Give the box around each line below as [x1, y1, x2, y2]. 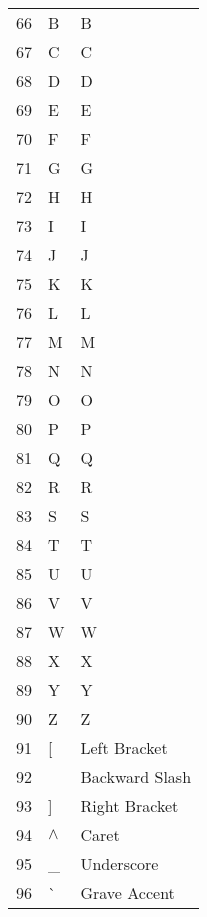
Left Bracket [80, 736, 168, 759]
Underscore [80, 852, 159, 875]
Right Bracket [80, 794, 179, 817]
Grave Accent [80, 881, 175, 904]
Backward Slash [80, 765, 192, 788]
